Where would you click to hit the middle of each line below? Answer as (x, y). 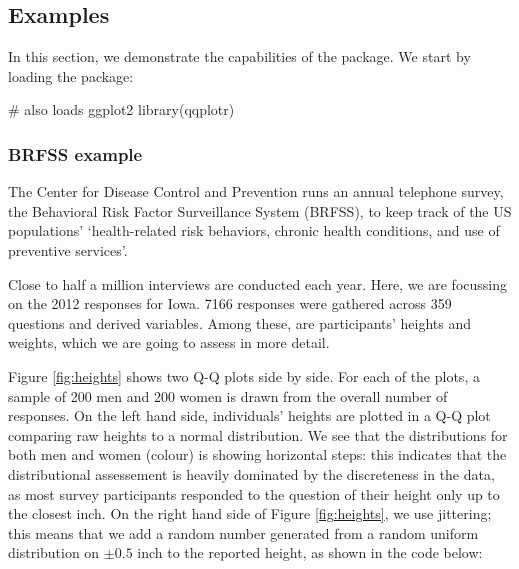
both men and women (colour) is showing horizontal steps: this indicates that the (257, 454)
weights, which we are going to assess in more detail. (169, 342)
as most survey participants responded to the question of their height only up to (254, 493)
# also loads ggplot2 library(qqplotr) (121, 109)
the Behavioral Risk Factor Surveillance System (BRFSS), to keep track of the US (260, 210)
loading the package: (71, 75)
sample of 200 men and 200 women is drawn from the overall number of (228, 395)
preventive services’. (68, 249)
